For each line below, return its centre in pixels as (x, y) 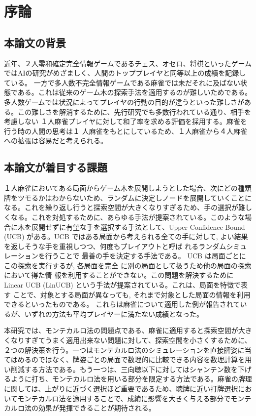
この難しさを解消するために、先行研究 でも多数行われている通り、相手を (134, 111)
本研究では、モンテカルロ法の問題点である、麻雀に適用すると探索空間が (121, 330)
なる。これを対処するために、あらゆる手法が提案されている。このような (128, 217)
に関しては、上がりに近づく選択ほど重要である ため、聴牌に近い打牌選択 (121, 388)
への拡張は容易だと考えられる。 (56, 141)
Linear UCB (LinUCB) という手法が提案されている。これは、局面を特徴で (123, 285)
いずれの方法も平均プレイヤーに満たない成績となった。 (114, 313)
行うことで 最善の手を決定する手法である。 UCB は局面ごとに (145, 256)
